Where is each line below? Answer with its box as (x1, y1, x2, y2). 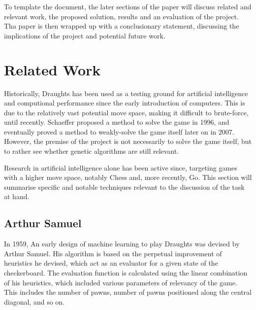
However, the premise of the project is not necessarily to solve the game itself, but (4, 136, 252, 146)
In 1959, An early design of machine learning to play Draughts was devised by (4, 239, 240, 249)
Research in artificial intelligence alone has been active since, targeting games (4, 162, 237, 172)
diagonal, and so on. (4, 296, 64, 307)
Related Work (4, 59, 101, 79)
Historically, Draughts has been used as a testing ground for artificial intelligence (4, 88, 248, 98)
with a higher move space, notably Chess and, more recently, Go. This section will (4, 172, 252, 182)
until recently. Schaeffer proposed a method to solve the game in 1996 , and (4, 117, 229, 127)
